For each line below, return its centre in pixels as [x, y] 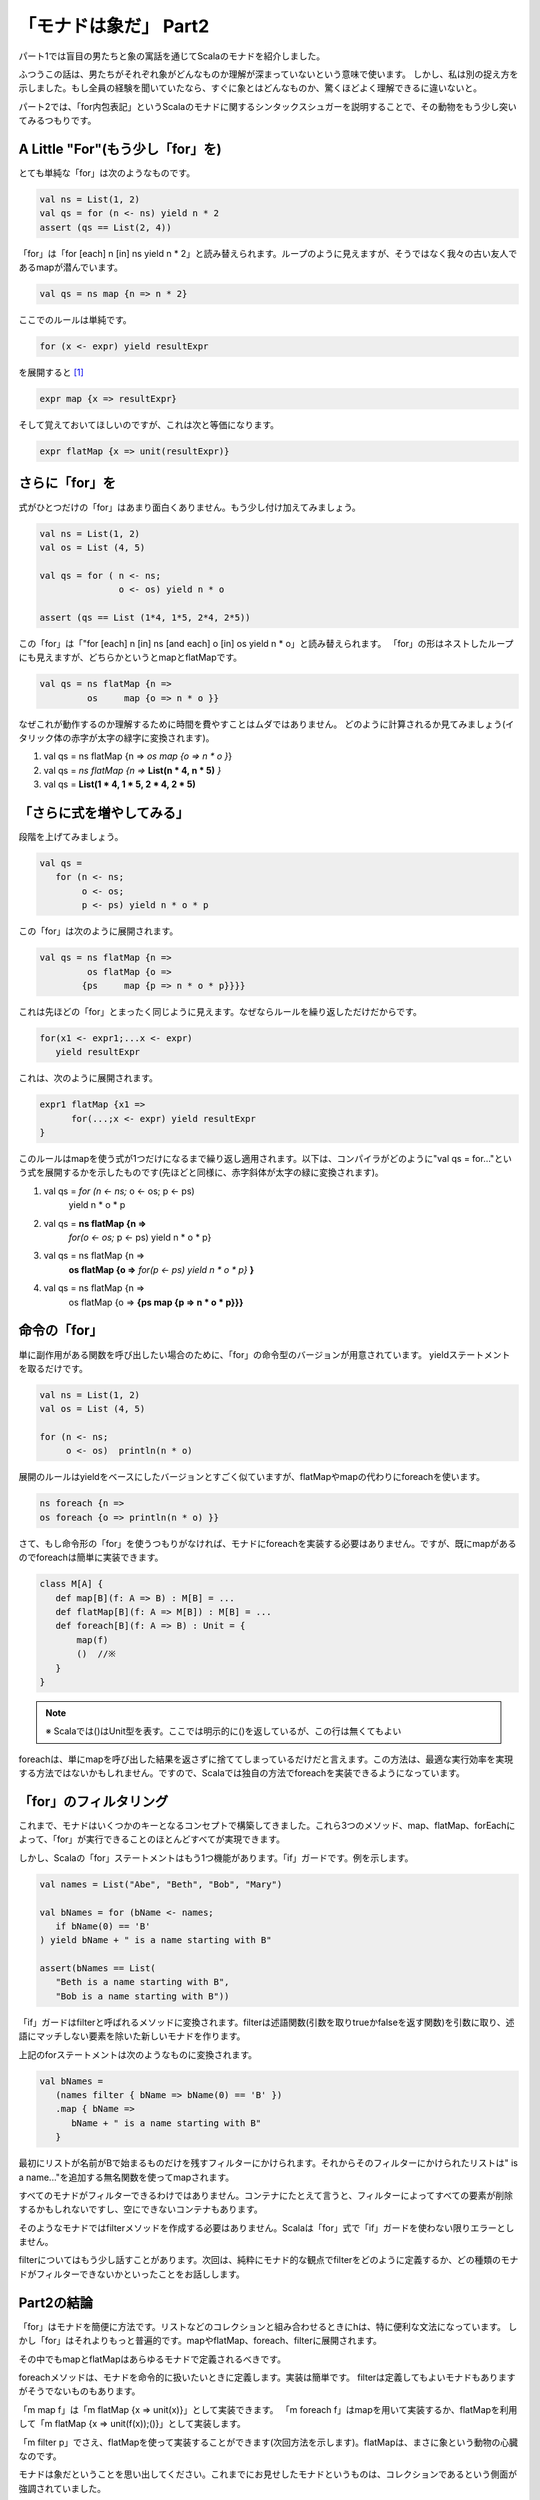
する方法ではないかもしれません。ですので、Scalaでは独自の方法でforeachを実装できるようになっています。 [241, 1773]
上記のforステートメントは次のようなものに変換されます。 [138, 2054]
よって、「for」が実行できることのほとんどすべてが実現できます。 [151, 1839]
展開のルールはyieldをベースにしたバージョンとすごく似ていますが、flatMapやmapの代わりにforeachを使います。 [251, 1477]
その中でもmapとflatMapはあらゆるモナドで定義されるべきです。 [152, 2359]
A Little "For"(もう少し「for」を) [120, 148]
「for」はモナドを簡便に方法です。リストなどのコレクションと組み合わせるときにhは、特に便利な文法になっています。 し [268, 2326]
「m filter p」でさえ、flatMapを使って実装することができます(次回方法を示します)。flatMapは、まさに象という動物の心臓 [268, 2442]
